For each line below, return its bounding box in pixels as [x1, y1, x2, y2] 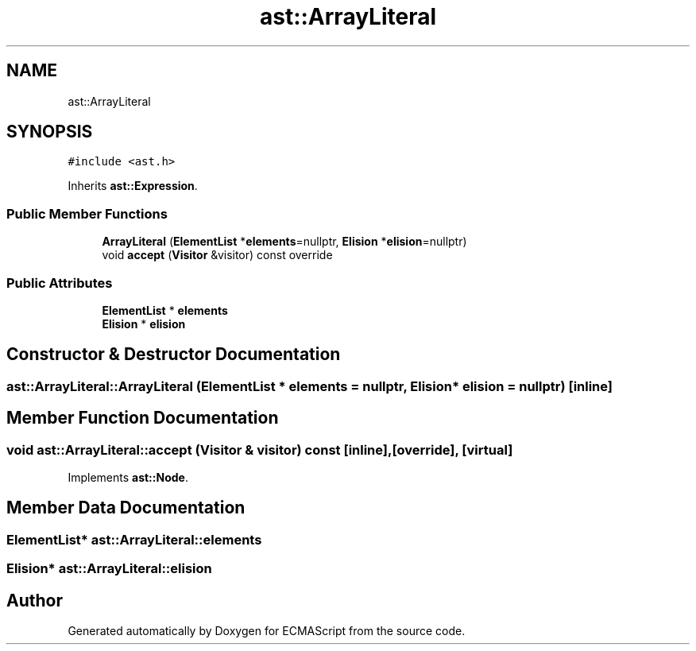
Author [6, 590, 63, 610]
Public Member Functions [6, 205, 168, 222]
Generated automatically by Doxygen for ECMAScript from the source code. [68, 624, 466, 638]
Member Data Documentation [6, 498, 246, 518]
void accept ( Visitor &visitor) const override [102, 248, 333, 262]
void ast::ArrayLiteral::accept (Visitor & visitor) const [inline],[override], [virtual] [6, 441, 513, 458]
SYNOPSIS [6, 122, 93, 142]
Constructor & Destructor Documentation [6, 344, 341, 365]
